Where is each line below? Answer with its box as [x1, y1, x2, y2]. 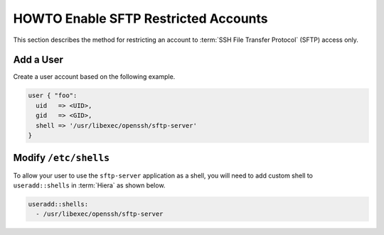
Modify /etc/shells [13, 152, 110, 164]
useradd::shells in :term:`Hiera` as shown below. [13, 181, 166, 190]
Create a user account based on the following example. [13, 72, 176, 81]
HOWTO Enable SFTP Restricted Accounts [13, 11, 268, 26]
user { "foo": [28, 92, 78, 99]
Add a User [13, 54, 64, 66]
